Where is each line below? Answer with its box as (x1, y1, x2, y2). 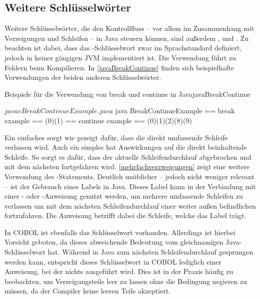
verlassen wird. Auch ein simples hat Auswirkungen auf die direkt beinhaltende (4, 142, 247, 152)
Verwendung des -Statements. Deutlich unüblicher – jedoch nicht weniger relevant (4, 171, 254, 181)
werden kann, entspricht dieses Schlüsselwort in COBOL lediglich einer (4, 256, 221, 267)
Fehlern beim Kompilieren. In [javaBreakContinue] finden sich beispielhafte (4, 62, 234, 72)
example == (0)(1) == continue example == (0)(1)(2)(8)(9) (4, 115, 192, 125)
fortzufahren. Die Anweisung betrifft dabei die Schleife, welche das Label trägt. (4, 210, 246, 221)
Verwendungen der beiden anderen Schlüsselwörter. (4, 72, 161, 82)
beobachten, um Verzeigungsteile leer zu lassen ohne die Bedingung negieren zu (4, 276, 247, 286)
